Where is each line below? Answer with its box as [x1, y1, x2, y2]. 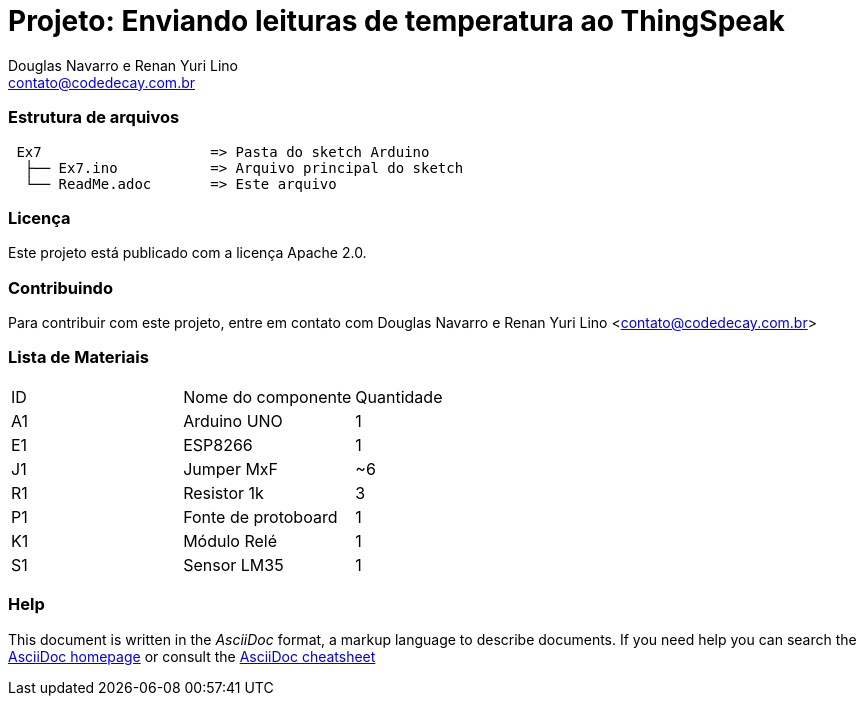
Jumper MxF [183, 458, 279, 479]
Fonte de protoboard [183, 506, 338, 527]
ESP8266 [183, 434, 253, 455]
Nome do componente [183, 386, 352, 407]
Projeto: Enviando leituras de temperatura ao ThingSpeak [8, 4, 785, 38]
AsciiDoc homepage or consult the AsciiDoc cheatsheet [8, 647, 376, 665]
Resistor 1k [183, 482, 264, 503]
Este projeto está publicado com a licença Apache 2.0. [8, 244, 367, 262]
